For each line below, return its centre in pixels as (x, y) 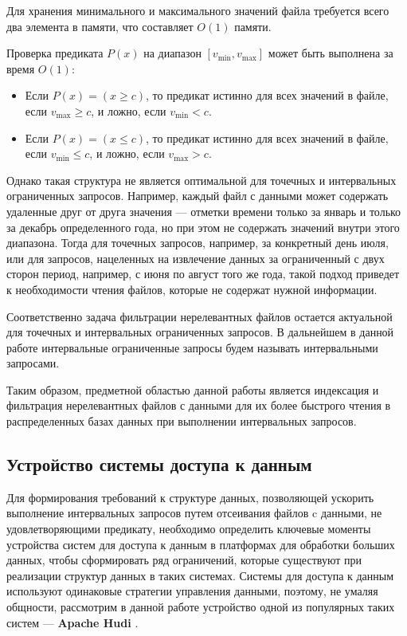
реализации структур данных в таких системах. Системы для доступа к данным (200, 575)
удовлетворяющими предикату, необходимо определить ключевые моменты (189, 529)
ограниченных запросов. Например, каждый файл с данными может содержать (198, 196)
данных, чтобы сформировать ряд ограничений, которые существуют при (184, 560)
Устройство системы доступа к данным (159, 464)
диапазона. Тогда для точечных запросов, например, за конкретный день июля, (198, 243)
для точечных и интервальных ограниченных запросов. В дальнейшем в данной (200, 332)
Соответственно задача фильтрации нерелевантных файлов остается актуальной (200, 316)
